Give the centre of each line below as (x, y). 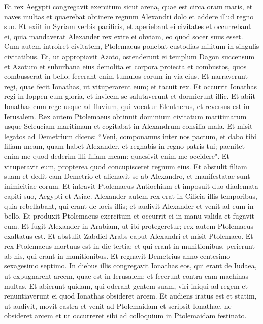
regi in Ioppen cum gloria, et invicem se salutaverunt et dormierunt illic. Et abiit (130, 96)
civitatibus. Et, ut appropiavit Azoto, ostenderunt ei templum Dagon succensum (129, 56)
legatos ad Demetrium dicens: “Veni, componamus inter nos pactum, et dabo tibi (130, 136)
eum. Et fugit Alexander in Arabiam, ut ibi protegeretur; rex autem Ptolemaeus (129, 226)
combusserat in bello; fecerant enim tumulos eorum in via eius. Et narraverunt (126, 76)
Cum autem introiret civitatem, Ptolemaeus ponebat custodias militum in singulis (132, 46)
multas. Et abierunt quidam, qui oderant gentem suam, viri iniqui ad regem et (126, 286)
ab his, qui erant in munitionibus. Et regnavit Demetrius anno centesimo (117, 255)
